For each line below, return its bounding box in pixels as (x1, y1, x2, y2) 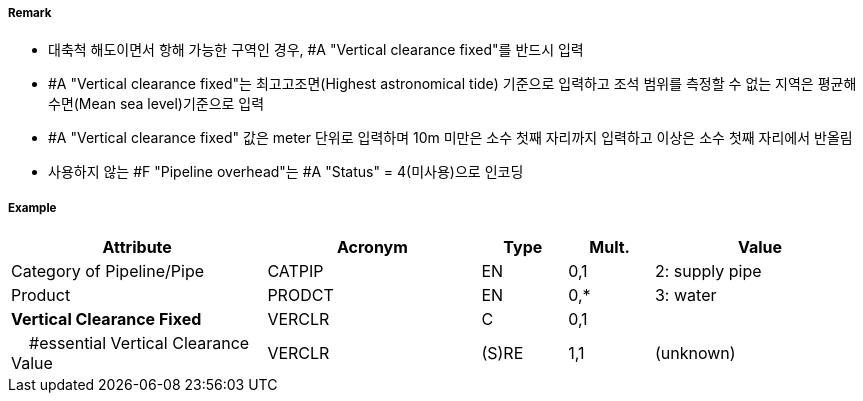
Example (8, 200, 57, 215)
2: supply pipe (654, 261, 762, 282)
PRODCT (267, 285, 334, 306)
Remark (8, 6, 52, 20)
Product (11, 285, 71, 306)
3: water (654, 285, 717, 306)
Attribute (102, 237, 172, 258)
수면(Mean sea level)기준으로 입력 (48, 95, 265, 113)
